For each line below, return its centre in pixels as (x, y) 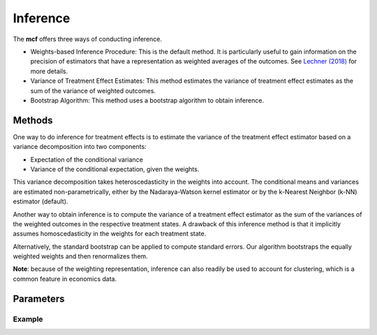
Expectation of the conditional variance (87, 159)
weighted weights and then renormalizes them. (80, 256)
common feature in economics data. (65, 279)
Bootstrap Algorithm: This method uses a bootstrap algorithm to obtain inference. (147, 100)
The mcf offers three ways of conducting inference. (88, 39)
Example (28, 319)
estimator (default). (40, 201)
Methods (33, 120)
